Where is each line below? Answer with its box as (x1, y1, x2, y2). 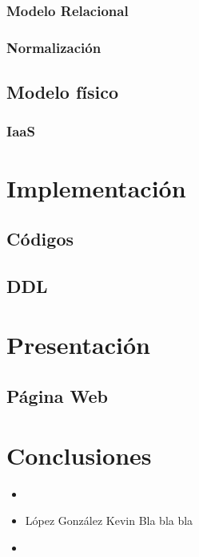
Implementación (6, 171, 186, 204)
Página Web (6, 384, 108, 409)
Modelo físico (6, 79, 119, 104)
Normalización (6, 37, 101, 57)
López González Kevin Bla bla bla (25, 512, 193, 529)
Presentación (6, 328, 150, 361)
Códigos (6, 226, 74, 251)
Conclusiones (6, 438, 152, 471)
